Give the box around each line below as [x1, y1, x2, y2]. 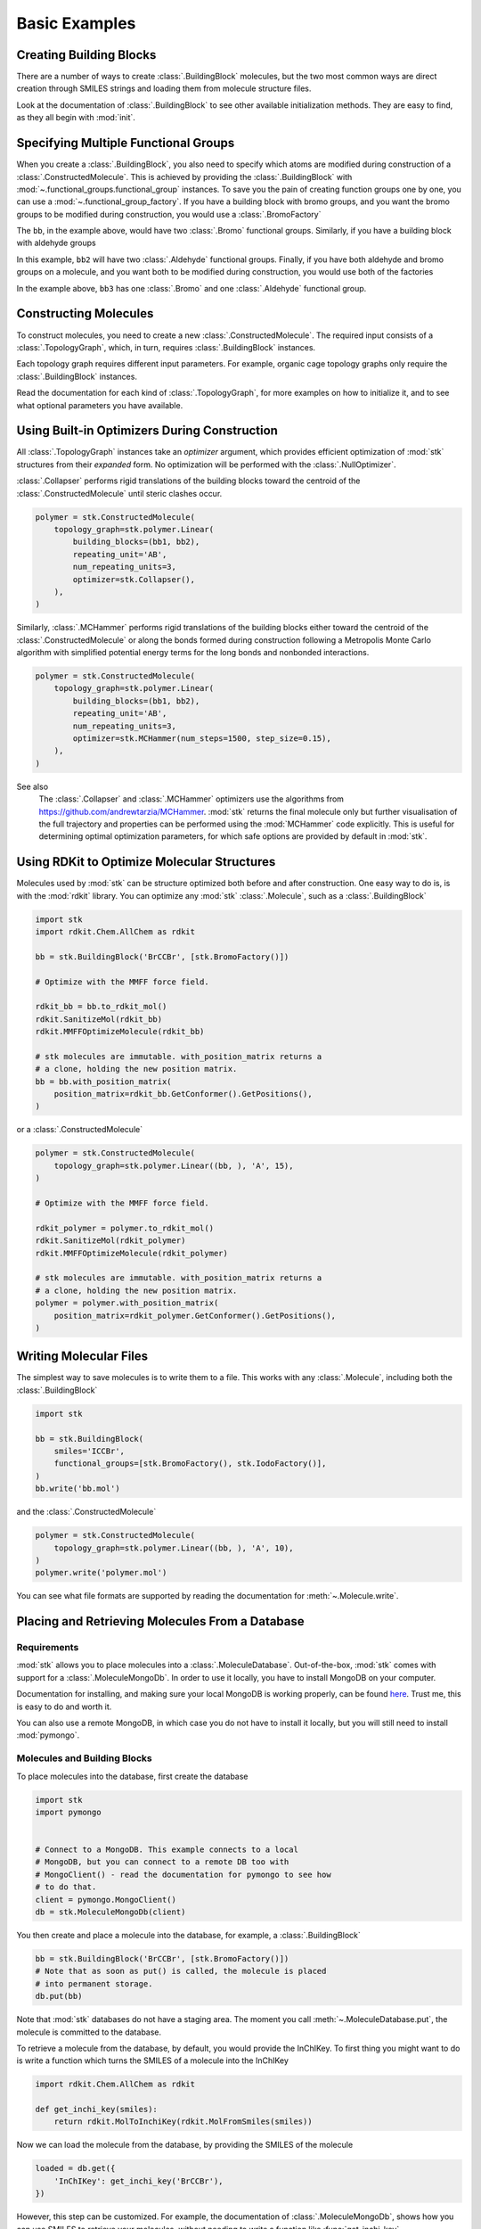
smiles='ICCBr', [53, 1445, 125, 1456]
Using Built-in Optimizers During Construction [16, 424, 278, 439]
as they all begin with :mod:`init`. [16, 112, 135, 123]
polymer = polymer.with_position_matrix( [35, 1298, 219, 1308]
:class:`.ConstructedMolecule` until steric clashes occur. [16, 488, 223, 498]
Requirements [16, 1641, 79, 1654]
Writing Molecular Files [16, 1349, 149, 1364]
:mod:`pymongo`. [16, 1730, 80, 1740]
